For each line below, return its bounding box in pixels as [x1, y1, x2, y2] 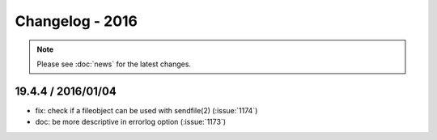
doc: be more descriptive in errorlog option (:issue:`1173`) [35, 117, 227, 127]
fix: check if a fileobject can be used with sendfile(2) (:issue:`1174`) [35, 105, 258, 115]
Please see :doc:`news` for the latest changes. [36, 59, 192, 69]
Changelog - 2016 [15, 12, 138, 30]
